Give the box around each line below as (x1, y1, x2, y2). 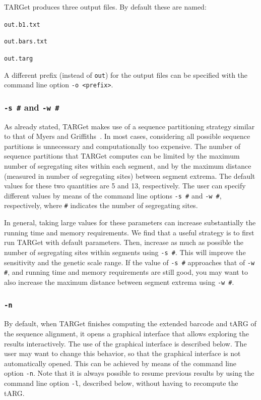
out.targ (4, 55, 33, 62)
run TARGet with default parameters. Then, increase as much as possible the (4, 237, 243, 247)
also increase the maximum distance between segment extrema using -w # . (4, 276, 234, 287)
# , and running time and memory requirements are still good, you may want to (4, 267, 248, 277)
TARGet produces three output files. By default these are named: (4, 2, 207, 12)
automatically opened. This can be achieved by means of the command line (4, 358, 236, 368)
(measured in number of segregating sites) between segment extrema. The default (4, 170, 255, 181)
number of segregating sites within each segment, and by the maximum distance (4, 161, 251, 171)
